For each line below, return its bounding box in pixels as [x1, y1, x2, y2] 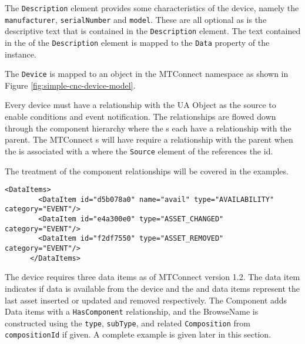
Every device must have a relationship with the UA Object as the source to [5, 99, 276, 111]
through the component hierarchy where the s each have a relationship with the [5, 122, 291, 134]
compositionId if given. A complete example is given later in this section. [5, 328, 272, 340]
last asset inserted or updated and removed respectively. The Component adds [5, 294, 287, 306]
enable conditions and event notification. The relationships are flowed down [5, 110, 276, 123]
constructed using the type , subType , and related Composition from [5, 316, 250, 329]
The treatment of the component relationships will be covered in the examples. [5, 164, 289, 177]
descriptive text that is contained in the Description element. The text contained [5, 25, 301, 37]
